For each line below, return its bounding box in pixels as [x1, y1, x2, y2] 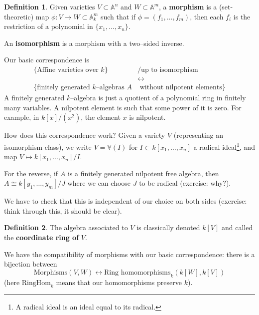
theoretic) [4, 11, 34, 21]
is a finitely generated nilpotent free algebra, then [67, 168, 219, 178]
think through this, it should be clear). [4, 205, 122, 216]
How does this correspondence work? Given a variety [4, 130, 165, 140]
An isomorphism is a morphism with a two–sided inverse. [4, 37, 184, 48]
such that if [100, 11, 135, 21]
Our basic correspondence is [4, 54, 90, 65]
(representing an [173, 130, 224, 140]
